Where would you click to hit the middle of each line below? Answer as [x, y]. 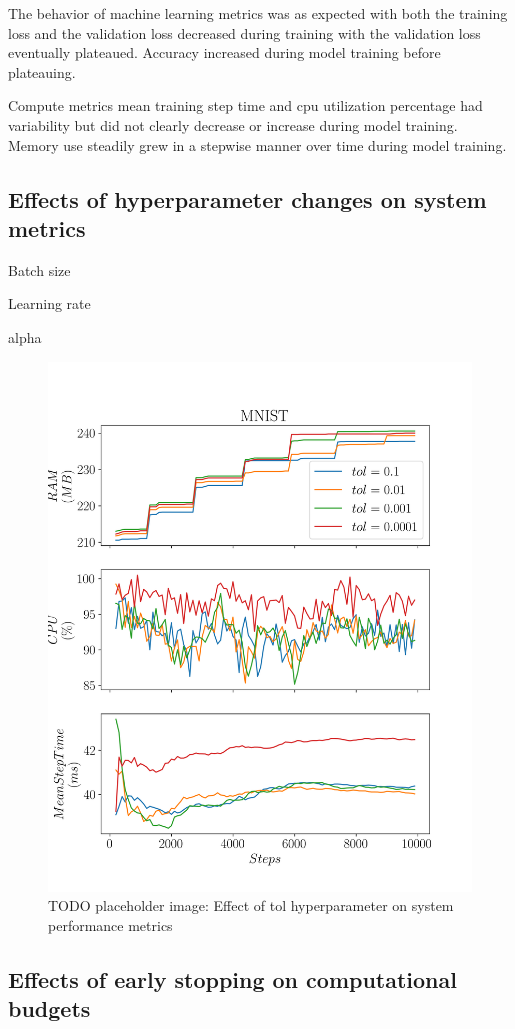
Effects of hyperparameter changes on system [247, 198]
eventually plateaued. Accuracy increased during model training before [224, 52]
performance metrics [110, 924]
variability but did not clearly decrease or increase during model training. [233, 124]
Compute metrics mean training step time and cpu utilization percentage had [245, 105]
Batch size [39, 269]
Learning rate [49, 303]
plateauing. [42, 71]
